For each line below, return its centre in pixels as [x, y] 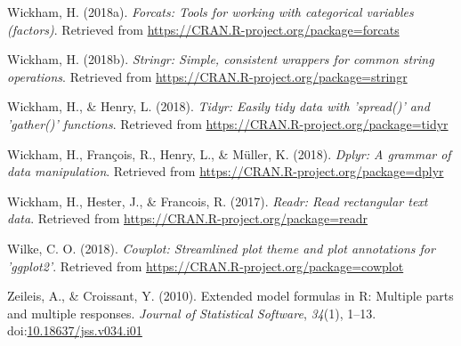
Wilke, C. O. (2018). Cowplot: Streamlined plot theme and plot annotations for [221, 248]
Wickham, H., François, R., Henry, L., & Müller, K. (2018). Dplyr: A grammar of [229, 153]
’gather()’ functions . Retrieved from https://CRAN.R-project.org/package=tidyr [228, 123]
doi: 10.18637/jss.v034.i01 [75, 330]
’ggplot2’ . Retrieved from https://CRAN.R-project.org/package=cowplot [206, 266]
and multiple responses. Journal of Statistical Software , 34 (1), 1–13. [192, 313]
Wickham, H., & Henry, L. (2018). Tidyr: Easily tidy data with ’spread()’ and [218, 106]
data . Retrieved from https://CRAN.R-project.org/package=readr [188, 218]
